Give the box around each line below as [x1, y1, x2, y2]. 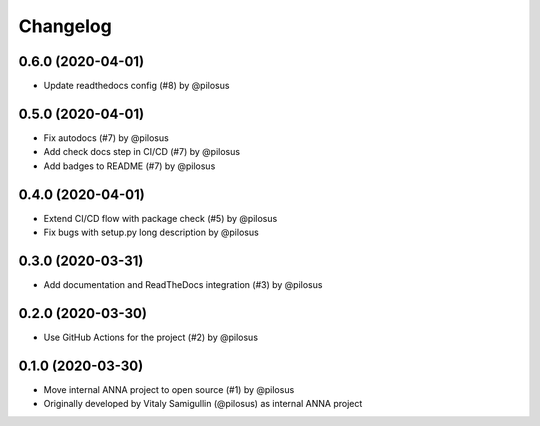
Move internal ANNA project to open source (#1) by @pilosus [43, 383, 295, 395]
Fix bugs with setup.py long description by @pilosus [43, 226, 259, 239]
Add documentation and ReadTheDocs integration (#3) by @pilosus [43, 278, 323, 290]
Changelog [18, 15, 112, 37]
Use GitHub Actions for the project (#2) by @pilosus [43, 331, 259, 343]
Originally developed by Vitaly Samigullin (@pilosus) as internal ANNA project [43, 398, 363, 410]
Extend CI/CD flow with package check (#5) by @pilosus [43, 212, 278, 224]
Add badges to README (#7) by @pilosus [43, 160, 216, 172]
